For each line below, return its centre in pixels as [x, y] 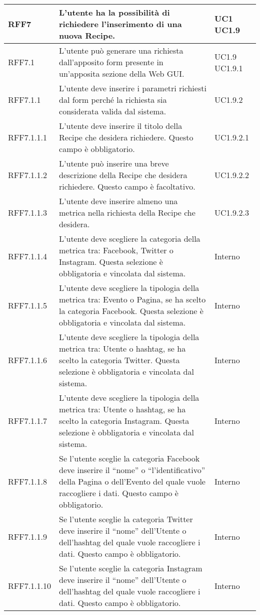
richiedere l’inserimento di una [120, 24]
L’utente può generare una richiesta [121, 50]
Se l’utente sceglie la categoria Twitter [126, 519]
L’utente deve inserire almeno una [118, 201]
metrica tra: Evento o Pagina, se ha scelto [132, 299]
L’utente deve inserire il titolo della [121, 126]
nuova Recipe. [87, 35]
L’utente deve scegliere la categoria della [130, 239]
